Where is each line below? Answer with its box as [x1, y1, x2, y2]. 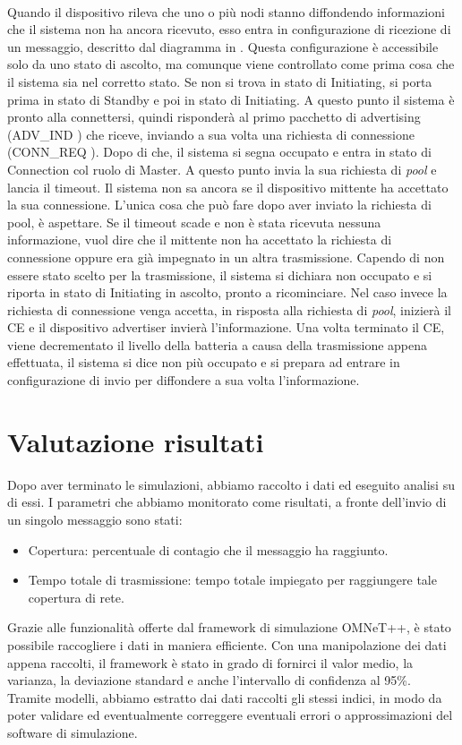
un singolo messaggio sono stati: [7, 510, 183, 528]
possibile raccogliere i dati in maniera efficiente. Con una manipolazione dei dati [7, 635, 447, 654]
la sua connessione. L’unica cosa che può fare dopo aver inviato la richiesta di [7, 195, 432, 214]
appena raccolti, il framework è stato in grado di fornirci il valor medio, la [7, 653, 414, 672]
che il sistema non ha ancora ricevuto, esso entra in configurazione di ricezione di [7, 20, 451, 39]
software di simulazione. [7, 723, 138, 741]
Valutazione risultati [7, 423, 264, 459]
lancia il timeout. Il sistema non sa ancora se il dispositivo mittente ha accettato [7, 177, 449, 196]
